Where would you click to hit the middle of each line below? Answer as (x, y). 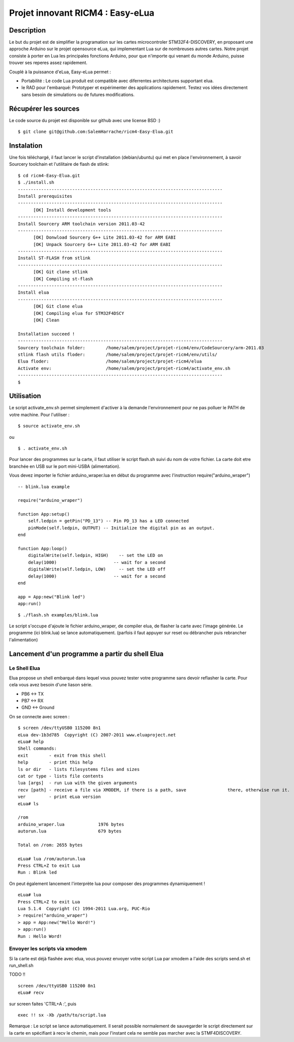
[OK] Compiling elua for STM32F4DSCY (79, 313)
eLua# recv (31, 993)
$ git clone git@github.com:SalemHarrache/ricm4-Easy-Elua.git (96, 132)
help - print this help (56, 762)
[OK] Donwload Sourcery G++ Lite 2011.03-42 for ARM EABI (105, 238)
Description (28, 30)
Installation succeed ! (46, 334)
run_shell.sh (21, 965)
